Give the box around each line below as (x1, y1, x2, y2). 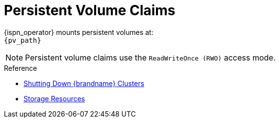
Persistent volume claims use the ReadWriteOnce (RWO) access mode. (25, 52, 276, 62)
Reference (4, 63, 37, 72)
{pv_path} (4, 36, 41, 44)
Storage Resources (24, 94, 85, 103)
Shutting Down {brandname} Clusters (24, 79, 145, 88)
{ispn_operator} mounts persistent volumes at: (4, 28, 153, 36)
